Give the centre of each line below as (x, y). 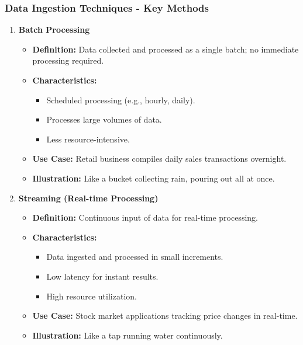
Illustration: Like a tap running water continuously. (128, 335)
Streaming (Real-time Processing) (88, 198)
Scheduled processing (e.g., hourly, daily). (121, 100)
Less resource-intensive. (88, 139)
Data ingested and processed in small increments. (135, 257)
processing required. (68, 60)
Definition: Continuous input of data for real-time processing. (145, 217)
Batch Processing (54, 29)
